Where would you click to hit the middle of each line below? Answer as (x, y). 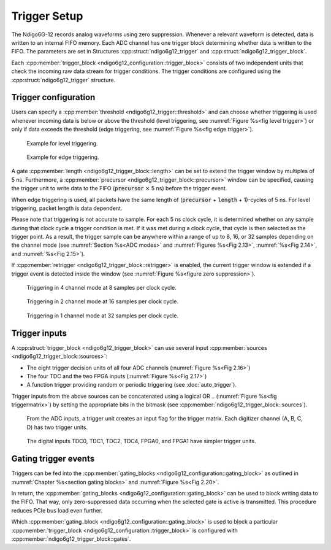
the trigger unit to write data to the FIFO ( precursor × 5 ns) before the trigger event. (119, 188)
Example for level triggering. (62, 143)
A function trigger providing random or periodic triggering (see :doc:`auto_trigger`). (132, 385)
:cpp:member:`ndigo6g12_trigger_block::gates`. (71, 539)
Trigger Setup (47, 16)
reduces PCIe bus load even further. (57, 510)
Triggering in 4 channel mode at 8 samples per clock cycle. (102, 288)
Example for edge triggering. (63, 157)
